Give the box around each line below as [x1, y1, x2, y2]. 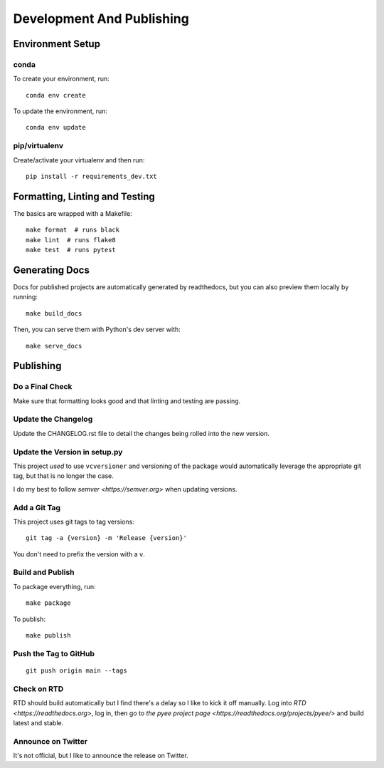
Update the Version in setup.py [13, 447, 123, 457]
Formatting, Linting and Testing [13, 190, 156, 202]
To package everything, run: [13, 582, 96, 591]
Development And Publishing [13, 11, 190, 26]
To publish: [13, 615, 46, 623]
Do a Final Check [13, 382, 73, 392]
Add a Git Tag [13, 502, 60, 512]
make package [26, 599, 71, 607]
